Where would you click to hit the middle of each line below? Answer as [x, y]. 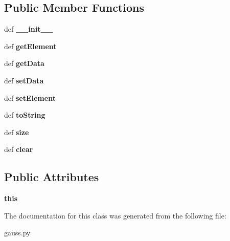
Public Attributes [52, 177]
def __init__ [29, 29]
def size [17, 132]
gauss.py [17, 233]
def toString [25, 115]
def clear [19, 149]
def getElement [30, 46]
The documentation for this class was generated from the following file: [115, 215]
